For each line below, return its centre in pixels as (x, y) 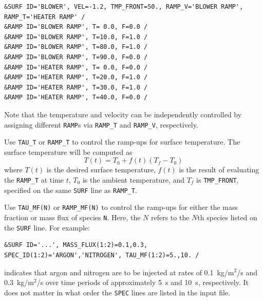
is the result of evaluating (219, 170)
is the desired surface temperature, (101, 170)
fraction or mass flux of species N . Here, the (72, 217)
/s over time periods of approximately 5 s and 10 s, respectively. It (143, 282)
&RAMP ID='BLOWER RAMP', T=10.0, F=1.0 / (76, 37)
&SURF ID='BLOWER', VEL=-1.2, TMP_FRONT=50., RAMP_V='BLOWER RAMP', (124, 7)
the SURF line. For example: (47, 227)
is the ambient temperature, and (133, 180)
